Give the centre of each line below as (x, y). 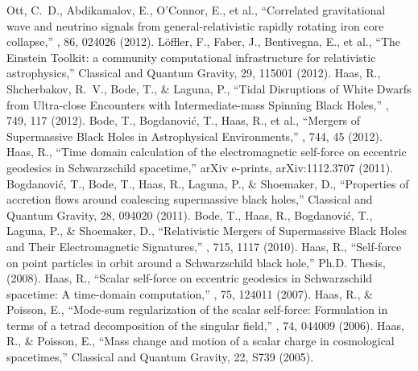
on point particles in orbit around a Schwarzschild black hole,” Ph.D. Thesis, (196, 262)
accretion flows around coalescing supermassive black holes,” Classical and (190, 199)
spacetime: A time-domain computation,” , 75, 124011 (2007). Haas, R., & (190, 293)
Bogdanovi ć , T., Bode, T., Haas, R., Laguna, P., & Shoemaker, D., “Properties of (208, 183)
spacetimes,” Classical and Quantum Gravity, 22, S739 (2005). (160, 357)
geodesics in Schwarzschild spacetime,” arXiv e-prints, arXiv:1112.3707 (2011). (200, 167)
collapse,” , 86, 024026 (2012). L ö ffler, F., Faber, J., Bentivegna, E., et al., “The (203, 41)
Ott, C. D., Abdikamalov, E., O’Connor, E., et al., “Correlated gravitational (196, 10)
